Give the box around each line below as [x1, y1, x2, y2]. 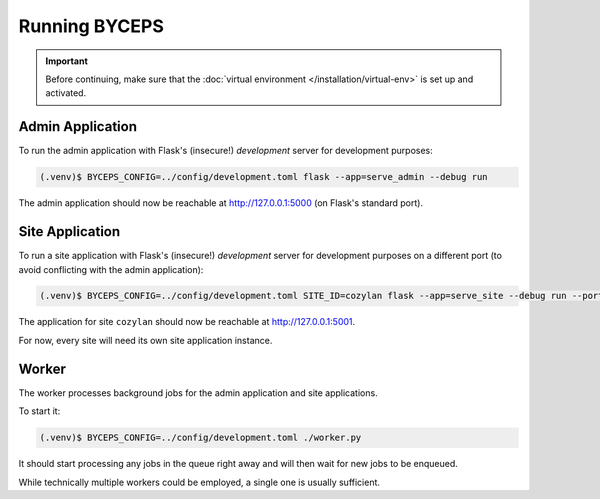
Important [45, 55, 89, 67]
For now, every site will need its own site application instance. [18, 334, 273, 346]
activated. [45, 87, 87, 99]
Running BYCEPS [18, 15, 165, 37]
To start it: [18, 405, 61, 417]
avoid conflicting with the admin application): [18, 263, 204, 275]
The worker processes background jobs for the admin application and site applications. [18, 386, 379, 399]
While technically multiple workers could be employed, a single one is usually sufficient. [18, 476, 380, 488]
